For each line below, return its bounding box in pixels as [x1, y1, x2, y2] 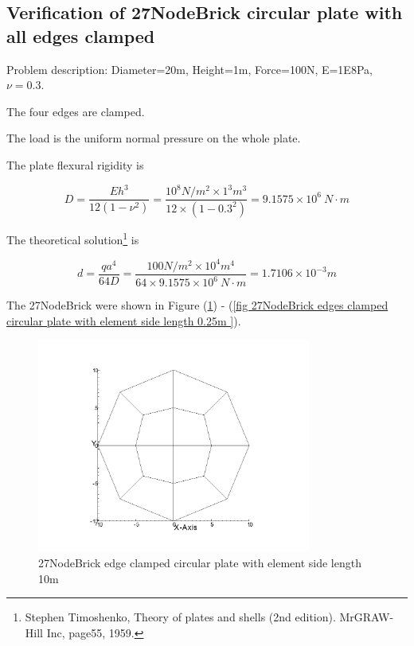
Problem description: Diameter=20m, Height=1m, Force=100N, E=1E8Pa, [6, 60, 373, 77]
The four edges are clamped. [6, 103, 145, 119]
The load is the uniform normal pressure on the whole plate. [6, 130, 301, 146]
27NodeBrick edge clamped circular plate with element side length [38, 554, 361, 570]
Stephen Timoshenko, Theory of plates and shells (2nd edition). [25, 609, 336, 625]
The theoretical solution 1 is [6, 228, 139, 247]
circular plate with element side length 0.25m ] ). [6, 312, 241, 329]
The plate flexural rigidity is [6, 156, 144, 173]
